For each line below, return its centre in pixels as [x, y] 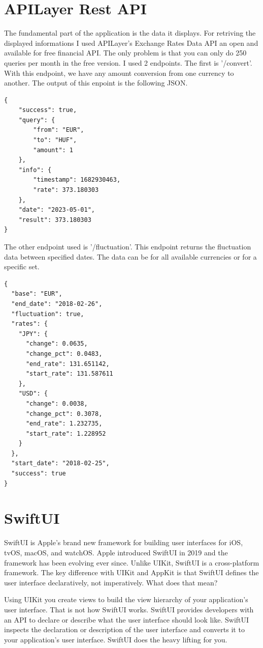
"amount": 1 [53, 150]
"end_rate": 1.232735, [64, 424]
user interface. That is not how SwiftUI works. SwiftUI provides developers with [129, 609]
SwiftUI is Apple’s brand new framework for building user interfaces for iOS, [124, 542]
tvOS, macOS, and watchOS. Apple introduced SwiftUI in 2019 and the [116, 552]
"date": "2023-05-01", [57, 210]
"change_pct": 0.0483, [64, 354]
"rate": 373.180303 [66, 190]
